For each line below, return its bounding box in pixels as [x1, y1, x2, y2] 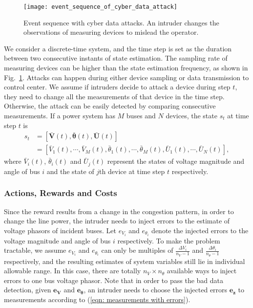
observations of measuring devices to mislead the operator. [23, 27, 199, 37]
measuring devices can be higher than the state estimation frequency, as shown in [4, 63, 248, 73]
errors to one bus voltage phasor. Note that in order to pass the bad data [4, 275, 224, 285]
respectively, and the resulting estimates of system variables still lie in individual [4, 256, 245, 266]
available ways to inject [167, 265, 237, 276]
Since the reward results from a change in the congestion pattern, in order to [4, 206, 234, 216]
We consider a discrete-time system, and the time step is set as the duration [4, 43, 232, 53]
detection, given [4, 285, 51, 295]
